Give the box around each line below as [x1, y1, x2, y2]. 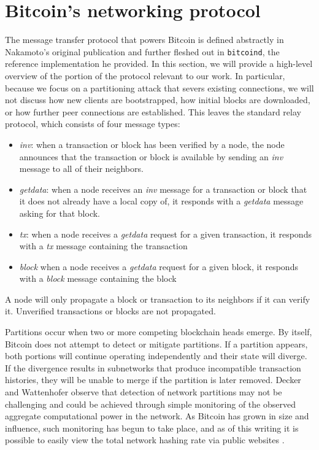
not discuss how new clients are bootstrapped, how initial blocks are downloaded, [5, 93, 310, 106]
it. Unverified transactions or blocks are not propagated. [5, 305, 216, 317]
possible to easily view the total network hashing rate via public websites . [5, 433, 285, 446]
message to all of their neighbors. [19, 162, 144, 175]
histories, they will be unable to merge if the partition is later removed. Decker [5, 373, 301, 386]
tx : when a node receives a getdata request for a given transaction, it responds [19, 227, 312, 240]
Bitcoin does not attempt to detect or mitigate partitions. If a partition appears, [5, 337, 308, 350]
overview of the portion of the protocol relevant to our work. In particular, [5, 69, 285, 82]
